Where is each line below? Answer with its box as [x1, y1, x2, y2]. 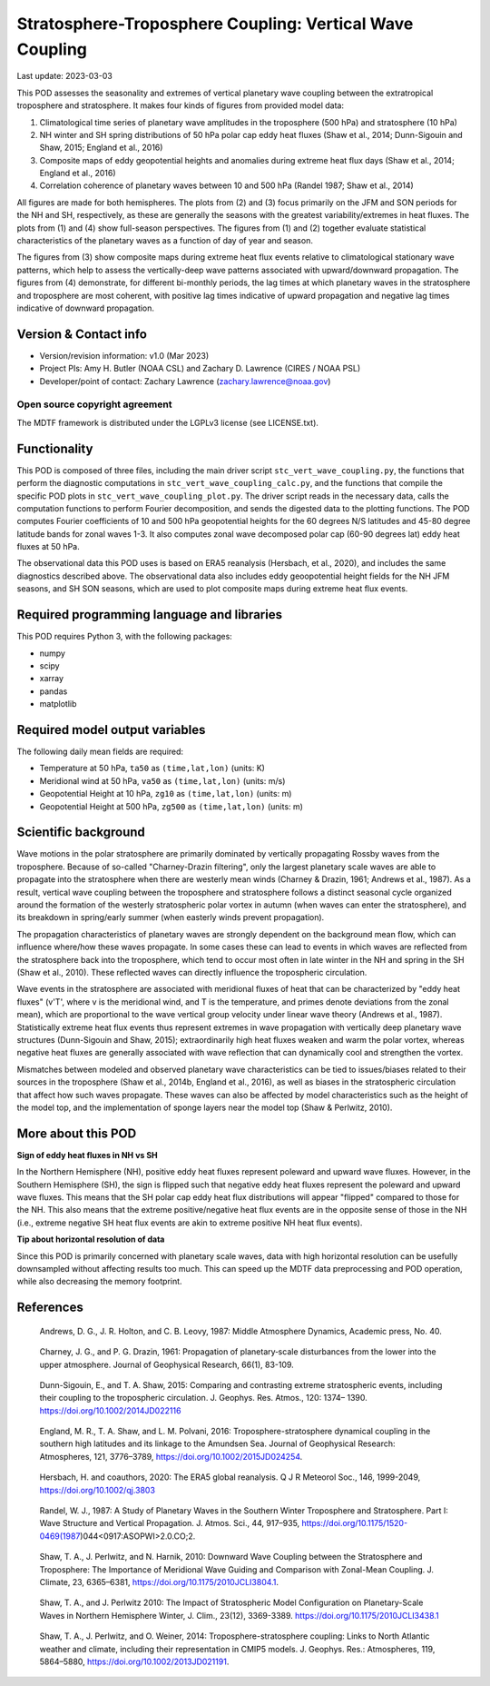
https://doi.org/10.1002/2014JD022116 [39, 1404, 181, 1416]
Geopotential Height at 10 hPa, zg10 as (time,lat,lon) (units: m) [39, 788, 292, 799]
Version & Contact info [16, 326, 147, 342]
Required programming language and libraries [16, 607, 283, 622]
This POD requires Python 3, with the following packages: [16, 631, 233, 642]
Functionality [16, 441, 93, 456]
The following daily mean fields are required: [16, 746, 184, 757]
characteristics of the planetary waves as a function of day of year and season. [16, 235, 313, 246]
